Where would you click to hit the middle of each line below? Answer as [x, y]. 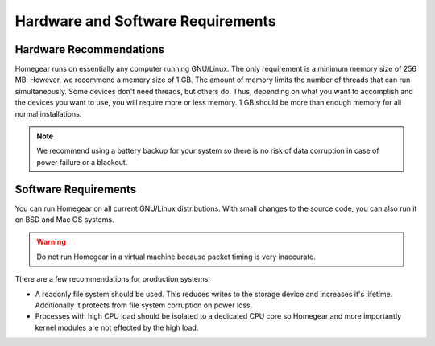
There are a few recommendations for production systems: [113, 279]
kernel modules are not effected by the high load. [117, 327]
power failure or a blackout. [82, 162]
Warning [51, 242]
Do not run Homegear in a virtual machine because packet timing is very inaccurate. [176, 257]
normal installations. [48, 113]
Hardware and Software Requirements [146, 21]
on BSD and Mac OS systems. [64, 220]
